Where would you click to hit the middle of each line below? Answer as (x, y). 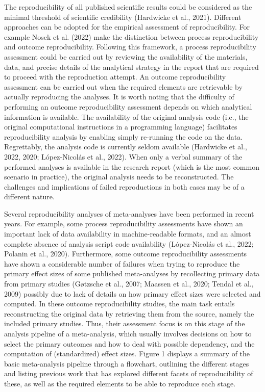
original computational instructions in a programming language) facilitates (121, 127)
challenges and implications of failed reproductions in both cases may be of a (124, 186)
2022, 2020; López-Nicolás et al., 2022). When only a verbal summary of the (123, 156)
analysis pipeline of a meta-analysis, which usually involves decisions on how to (128, 333)
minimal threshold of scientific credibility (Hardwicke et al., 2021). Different (123, 17)
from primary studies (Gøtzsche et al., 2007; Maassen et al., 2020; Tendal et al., (129, 284)
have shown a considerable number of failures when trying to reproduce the (122, 263)
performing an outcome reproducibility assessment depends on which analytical (128, 106)
